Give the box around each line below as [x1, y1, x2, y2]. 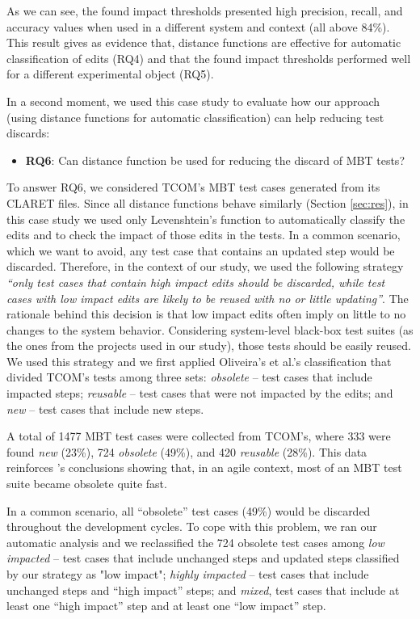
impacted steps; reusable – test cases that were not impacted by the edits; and [6, 385, 393, 402]
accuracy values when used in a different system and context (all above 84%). [6, 18, 390, 35]
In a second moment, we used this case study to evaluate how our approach [6, 92, 380, 109]
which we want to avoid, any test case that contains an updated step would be [6, 242, 395, 259]
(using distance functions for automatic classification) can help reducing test [6, 108, 384, 125]
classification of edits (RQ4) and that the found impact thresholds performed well [6, 49, 411, 66]
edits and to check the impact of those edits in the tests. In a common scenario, [6, 226, 401, 243]
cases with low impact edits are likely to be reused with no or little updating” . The [6, 289, 409, 306]
